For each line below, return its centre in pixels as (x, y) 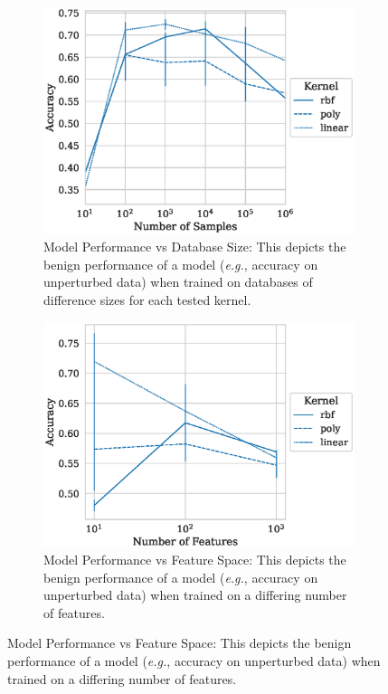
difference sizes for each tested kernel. (147, 299)
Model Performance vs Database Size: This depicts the (195, 247)
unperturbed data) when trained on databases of (178, 282)
